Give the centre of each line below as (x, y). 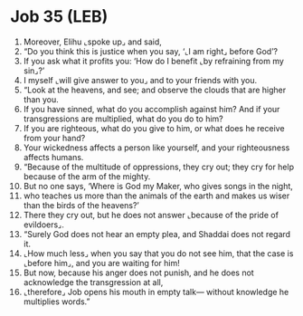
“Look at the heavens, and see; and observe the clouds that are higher (155, 90)
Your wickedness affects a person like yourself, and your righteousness (156, 148)
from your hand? (54, 138)
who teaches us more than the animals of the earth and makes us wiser (156, 196)
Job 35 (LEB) (59, 17)
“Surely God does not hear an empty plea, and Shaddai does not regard (157, 234)
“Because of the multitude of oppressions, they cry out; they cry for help (159, 167)
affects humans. (53, 157)
